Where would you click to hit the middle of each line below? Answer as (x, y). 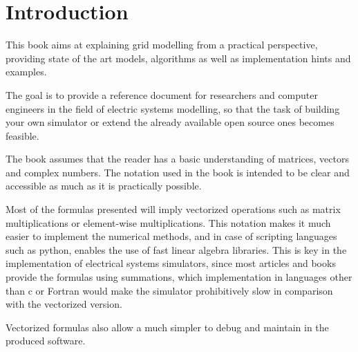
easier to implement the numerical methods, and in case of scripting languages (171, 236)
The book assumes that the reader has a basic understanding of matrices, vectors (177, 159)
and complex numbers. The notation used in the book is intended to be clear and (178, 172)
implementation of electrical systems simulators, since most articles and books (171, 263)
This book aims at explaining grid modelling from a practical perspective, (162, 45)
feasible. (22, 135)
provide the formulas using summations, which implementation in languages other (179, 277)
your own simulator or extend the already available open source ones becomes (170, 122)
